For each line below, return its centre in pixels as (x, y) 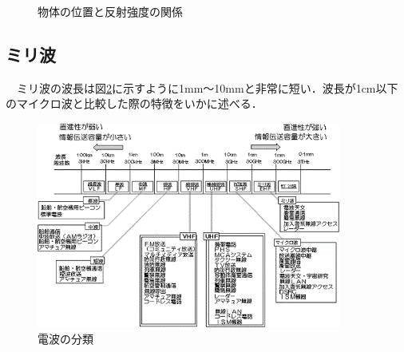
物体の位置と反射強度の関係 (110, 11)
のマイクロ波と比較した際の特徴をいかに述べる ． (134, 103)
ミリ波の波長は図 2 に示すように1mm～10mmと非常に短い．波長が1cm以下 (207, 87)
